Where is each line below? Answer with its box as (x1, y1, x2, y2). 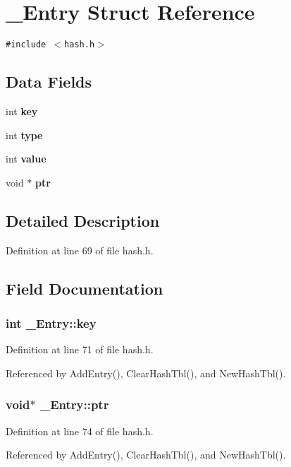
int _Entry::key (6, 314, 97, 331)
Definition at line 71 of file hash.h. (6, 342, 154, 357)
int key (6, 103, 38, 118)
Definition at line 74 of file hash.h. (6, 423, 154, 438)
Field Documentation (6, 277, 163, 299)
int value (6, 151, 47, 166)
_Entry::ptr (39, 396, 109, 413)
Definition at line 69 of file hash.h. (6, 242, 154, 257)
